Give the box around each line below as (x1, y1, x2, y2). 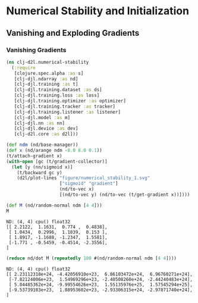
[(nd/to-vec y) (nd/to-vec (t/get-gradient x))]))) (59, 192, 190, 198)
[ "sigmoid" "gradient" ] (59, 180, 118, 187)
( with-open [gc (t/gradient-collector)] (6, 158, 108, 164)
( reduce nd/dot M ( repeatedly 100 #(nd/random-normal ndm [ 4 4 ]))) (6, 255, 177, 261)
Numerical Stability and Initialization (6, 4, 189, 18)
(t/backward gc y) (17, 170, 62, 176)
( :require (11, 64, 36, 71)
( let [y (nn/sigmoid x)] (11, 164, 73, 170)
